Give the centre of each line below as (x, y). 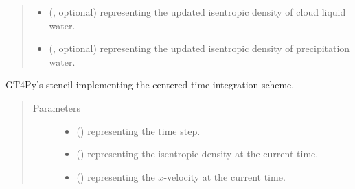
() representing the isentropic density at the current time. (197, 154)
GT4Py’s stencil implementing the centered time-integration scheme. (150, 85)
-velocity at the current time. (225, 176)
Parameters (56, 107)
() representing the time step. (138, 130)
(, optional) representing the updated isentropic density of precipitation (199, 48)
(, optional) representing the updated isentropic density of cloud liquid (197, 12)
